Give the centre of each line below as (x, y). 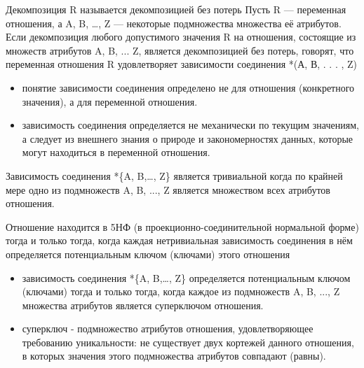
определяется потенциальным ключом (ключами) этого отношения (148, 254)
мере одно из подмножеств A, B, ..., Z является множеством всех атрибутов (168, 189)
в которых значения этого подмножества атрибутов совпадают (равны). (174, 356)
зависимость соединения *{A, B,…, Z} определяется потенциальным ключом (186, 277)
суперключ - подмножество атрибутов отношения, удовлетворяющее (168, 328)
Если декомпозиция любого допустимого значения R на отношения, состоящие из (181, 37)
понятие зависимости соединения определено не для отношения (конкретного (188, 87)
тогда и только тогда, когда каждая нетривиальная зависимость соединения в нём (179, 240)
